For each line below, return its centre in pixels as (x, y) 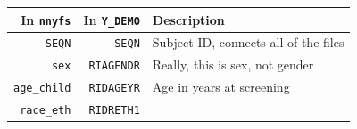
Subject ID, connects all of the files (248, 42)
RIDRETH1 (114, 111)
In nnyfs (46, 19)
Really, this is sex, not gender (233, 64)
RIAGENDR (114, 66)
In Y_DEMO (112, 19)
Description (188, 19)
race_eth (46, 111)
